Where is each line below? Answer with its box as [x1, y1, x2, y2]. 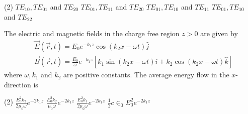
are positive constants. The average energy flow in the [63, 69, 229, 80]
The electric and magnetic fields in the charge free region [4, 28, 180, 39]
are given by [200, 28, 238, 39]
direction [4, 79, 31, 89]
